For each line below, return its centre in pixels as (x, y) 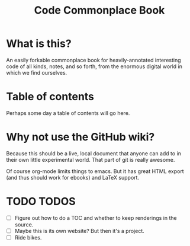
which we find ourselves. (37, 72)
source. (24, 224)
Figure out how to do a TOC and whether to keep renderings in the (96, 218)
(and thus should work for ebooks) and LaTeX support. (73, 177)
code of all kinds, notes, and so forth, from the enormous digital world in (94, 66)
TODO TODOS (41, 202)
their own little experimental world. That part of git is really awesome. (91, 159)
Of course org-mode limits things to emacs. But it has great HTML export (95, 171)
